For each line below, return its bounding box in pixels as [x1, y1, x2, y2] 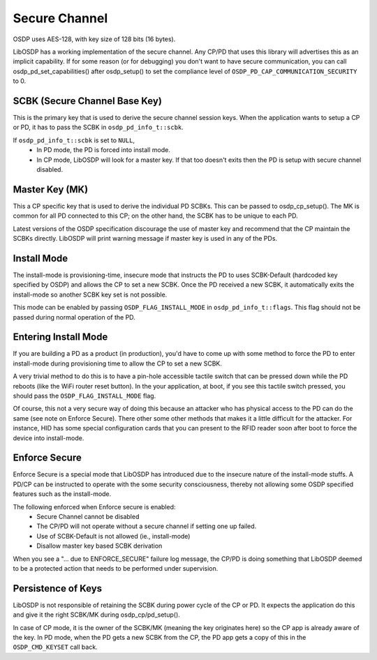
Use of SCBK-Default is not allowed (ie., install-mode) [36, 532, 191, 540]
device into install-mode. [13, 433, 84, 442]
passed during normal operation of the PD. [13, 313, 135, 321]
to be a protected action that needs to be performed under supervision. [13, 564, 219, 572]
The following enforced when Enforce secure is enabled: [13, 502, 176, 511]
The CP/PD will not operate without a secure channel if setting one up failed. [36, 522, 257, 530]
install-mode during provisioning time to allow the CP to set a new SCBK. [13, 359, 223, 368]
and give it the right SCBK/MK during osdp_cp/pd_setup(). [13, 610, 181, 619]
